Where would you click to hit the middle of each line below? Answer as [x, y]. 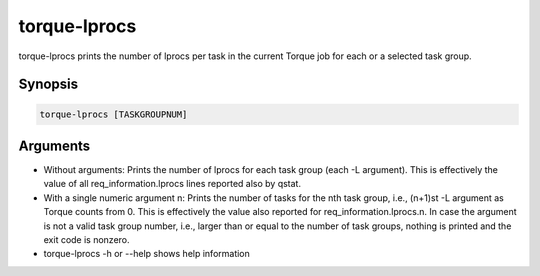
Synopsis [48, 84]
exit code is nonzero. [86, 239]
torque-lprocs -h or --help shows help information [146, 254]
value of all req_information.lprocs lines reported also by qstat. [172, 184]
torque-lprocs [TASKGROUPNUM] [113, 114]
